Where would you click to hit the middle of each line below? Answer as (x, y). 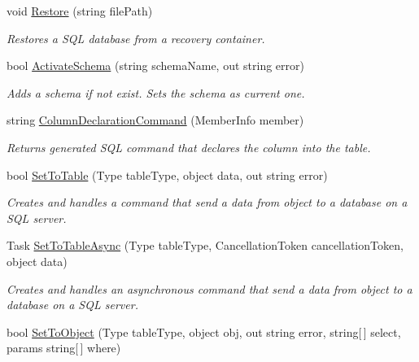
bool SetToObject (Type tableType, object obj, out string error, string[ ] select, (204, 331)
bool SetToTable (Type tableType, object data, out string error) (167, 174)
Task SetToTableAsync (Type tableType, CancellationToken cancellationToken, (205, 245)
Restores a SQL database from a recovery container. (136, 38)
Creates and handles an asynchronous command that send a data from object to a (209, 288)
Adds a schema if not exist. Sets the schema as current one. (156, 92)
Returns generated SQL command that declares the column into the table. (189, 147)
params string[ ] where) (64, 348)
